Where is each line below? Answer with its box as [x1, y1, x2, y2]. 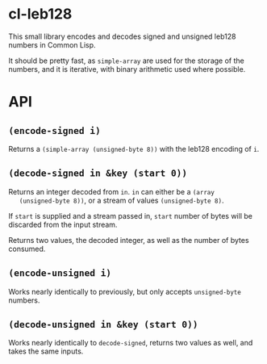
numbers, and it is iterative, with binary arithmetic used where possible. [8, 64, 246, 73]
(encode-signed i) [8, 124, 101, 136]
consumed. [8, 244, 46, 253]
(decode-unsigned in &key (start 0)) [8, 318, 198, 330]
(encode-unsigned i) [8, 267, 112, 279]
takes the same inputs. [8, 346, 84, 356]
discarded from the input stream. [8, 220, 118, 229]
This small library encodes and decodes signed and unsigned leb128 [8, 31, 236, 41]
